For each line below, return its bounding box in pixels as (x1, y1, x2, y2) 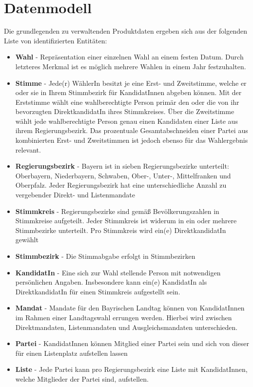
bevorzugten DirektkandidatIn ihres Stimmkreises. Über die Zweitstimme (15, 106, 234, 116)
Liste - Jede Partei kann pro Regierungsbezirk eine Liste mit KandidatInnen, (15, 364, 248, 374)
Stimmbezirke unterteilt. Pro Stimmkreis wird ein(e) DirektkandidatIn (15, 225, 226, 235)
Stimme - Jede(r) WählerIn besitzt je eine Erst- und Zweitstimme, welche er (15, 77, 247, 88)
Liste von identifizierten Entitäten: (4, 35, 107, 45)
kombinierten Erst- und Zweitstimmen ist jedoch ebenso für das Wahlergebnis (15, 135, 248, 145)
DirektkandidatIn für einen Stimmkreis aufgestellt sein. (15, 286, 180, 296)
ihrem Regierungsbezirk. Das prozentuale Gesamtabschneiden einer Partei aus (15, 125, 248, 135)
